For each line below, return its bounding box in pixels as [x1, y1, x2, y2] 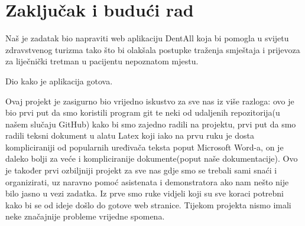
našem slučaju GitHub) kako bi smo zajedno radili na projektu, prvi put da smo [5, 117, 296, 130]
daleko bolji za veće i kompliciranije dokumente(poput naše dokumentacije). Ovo [5, 152, 298, 165]
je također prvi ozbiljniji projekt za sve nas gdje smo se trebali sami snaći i [5, 164, 277, 176]
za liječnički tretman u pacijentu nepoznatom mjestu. [5, 55, 199, 67]
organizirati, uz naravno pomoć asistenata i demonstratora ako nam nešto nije [5, 175, 289, 188]
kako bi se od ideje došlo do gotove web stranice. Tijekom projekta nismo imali [5, 198, 291, 211]
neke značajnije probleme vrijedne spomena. [5, 210, 165, 222]
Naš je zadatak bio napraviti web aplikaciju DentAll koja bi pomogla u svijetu [5, 32, 289, 44]
